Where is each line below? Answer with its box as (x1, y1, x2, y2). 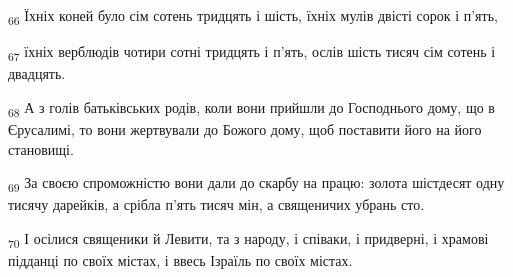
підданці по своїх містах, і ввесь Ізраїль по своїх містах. (8, 250, 353, 270)
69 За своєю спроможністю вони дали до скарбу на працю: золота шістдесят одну (8, 172, 505, 195)
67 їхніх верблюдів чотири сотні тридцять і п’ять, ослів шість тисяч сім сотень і (8, 41, 496, 64)
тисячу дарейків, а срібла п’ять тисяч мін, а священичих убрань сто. (8, 194, 425, 215)
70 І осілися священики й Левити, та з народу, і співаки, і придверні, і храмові (8, 227, 489, 251)
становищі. (8, 138, 74, 159)
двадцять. (8, 63, 66, 84)
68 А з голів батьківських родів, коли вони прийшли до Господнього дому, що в (8, 96, 495, 120)
